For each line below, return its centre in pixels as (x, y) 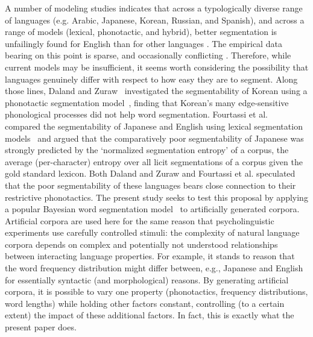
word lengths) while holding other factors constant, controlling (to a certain (145, 303)
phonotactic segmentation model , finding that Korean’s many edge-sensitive (147, 102)
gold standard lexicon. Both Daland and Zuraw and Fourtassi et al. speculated (150, 173)
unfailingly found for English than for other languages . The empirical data (144, 43)
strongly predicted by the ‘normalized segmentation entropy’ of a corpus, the (147, 150)
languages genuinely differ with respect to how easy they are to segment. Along (151, 79)
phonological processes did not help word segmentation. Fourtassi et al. (136, 114)
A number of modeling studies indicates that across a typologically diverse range (154, 8)
